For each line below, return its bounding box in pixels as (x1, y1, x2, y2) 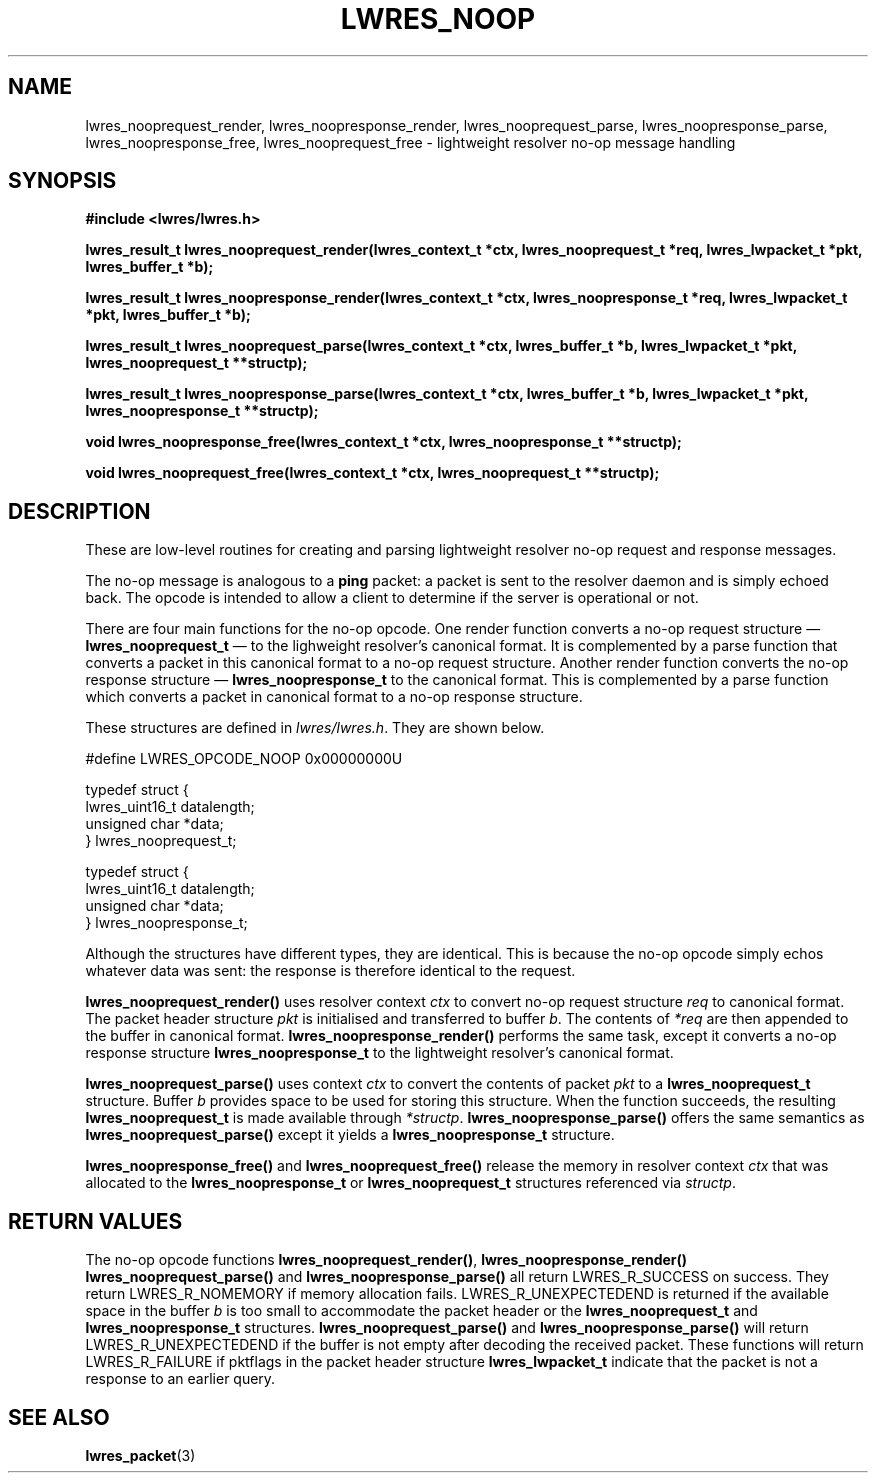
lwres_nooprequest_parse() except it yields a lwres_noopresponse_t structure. (85, 1126, 615, 1144)
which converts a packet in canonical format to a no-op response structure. (85, 688, 583, 706)
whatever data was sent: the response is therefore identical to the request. (85, 962, 576, 980)
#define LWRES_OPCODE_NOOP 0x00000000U (85, 750, 403, 768)
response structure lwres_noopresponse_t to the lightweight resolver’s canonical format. (85, 1044, 674, 1062)
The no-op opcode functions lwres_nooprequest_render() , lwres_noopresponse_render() (85, 1251, 688, 1269)
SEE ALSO (8, 1404, 110, 1430)
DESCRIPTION (8, 498, 151, 524)
